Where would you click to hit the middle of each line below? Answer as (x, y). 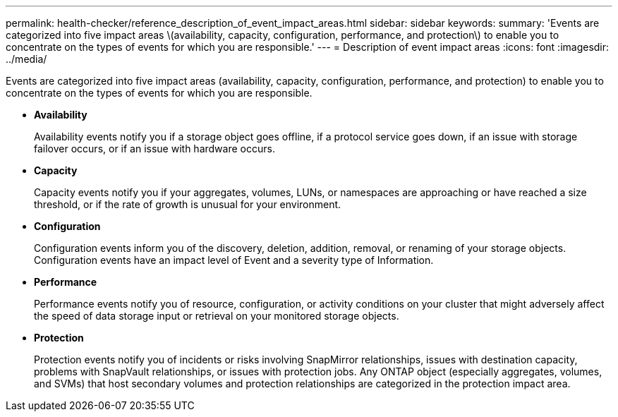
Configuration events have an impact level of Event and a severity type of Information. (234, 260)
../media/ (26, 59)
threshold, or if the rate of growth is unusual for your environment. (188, 204)
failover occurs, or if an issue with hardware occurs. (154, 149)
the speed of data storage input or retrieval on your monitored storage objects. (217, 316)
